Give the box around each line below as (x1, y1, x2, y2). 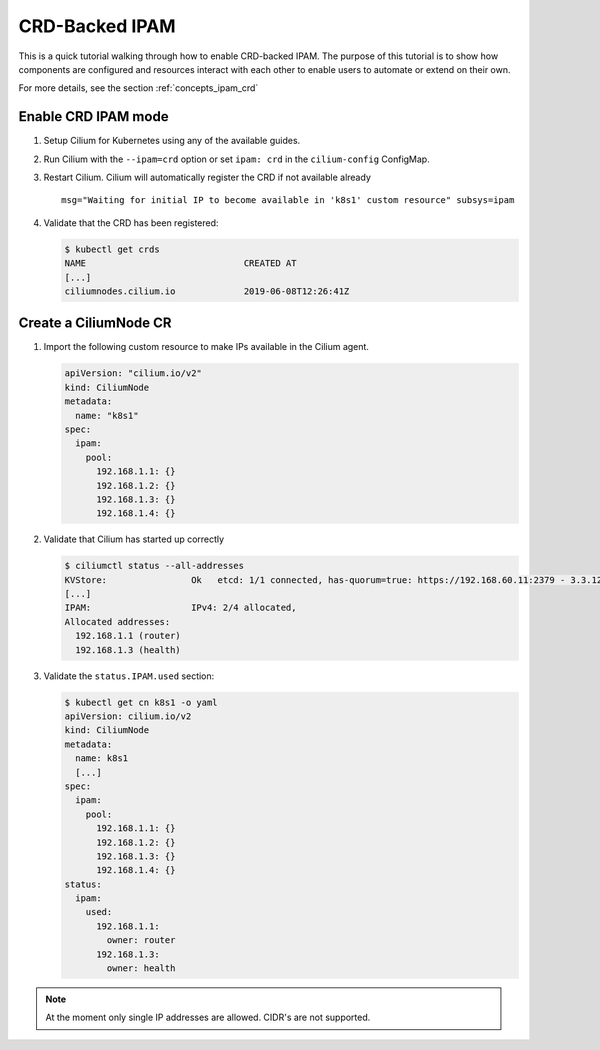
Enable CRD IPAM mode (18, 108, 169, 125)
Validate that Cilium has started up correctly (43, 533, 225, 545)
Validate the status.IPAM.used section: (43, 670, 215, 682)
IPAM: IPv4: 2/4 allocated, (64, 602, 297, 614)
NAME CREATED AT (64, 258, 297, 269)
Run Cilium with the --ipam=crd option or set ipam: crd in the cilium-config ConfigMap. (43, 153, 430, 165)
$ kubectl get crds (64, 243, 160, 255)
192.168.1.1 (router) (75, 630, 182, 642)
